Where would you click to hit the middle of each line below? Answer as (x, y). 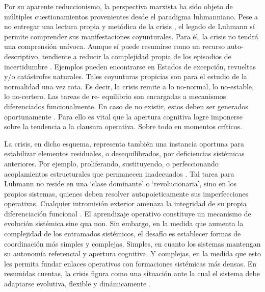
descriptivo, (22, 56)
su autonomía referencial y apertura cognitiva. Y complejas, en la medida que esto (132, 253)
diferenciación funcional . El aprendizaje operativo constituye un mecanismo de (128, 213)
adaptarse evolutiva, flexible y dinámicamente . (77, 284)
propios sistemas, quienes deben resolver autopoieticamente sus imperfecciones (126, 193)
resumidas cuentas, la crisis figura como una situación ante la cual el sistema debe (132, 273)
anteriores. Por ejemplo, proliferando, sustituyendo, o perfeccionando (111, 163)
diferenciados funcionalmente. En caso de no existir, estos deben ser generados (126, 106)
